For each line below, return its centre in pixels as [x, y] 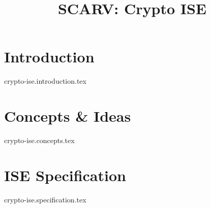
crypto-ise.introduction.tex [45, 81]
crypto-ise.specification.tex [45, 199]
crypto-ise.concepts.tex [39, 140]
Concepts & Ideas [68, 116]
